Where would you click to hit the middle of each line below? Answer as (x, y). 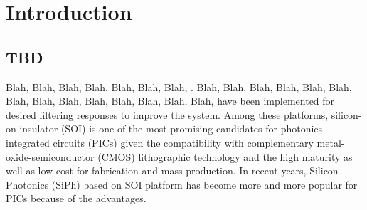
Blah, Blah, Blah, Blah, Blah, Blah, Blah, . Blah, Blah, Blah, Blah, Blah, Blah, (179, 86)
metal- (331, 142)
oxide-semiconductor (50, 156)
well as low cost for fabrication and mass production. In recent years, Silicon (172, 170)
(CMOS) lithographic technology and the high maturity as (225, 156)
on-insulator (32, 128)
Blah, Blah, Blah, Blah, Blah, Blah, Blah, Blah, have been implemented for (170, 101)
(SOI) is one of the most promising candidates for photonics (192, 128)
